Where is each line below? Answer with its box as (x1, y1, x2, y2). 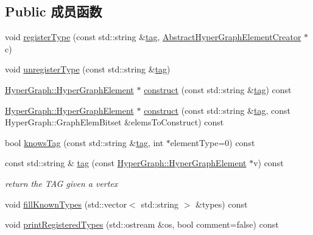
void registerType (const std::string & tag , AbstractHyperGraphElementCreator (5, 30, 301, 43)
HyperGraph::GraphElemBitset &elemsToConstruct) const (5, 116, 224, 128)
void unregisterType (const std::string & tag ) (5, 63, 171, 75)
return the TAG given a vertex (5, 177, 118, 189)
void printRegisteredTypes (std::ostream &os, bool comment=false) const (5, 218, 279, 231)
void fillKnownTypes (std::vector (5, 197, 127, 210)
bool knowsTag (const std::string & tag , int (5, 136, 164, 149)
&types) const (195, 197, 248, 210)
